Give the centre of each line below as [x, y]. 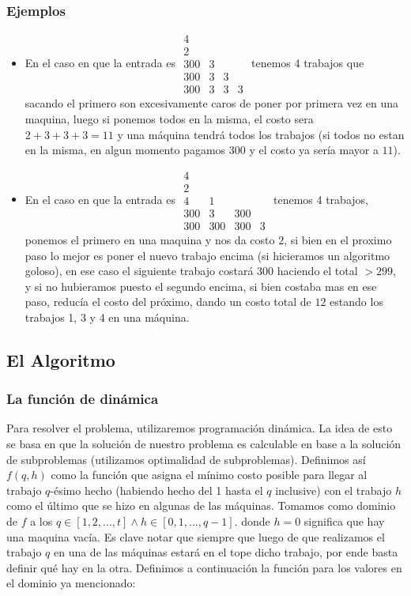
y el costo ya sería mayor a [314, 150]
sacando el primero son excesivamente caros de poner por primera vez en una [212, 103]
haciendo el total [317, 271]
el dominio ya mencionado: [71, 583]
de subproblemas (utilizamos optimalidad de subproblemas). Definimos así [186, 459]
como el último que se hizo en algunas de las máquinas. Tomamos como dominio [201, 505]
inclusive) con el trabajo [334, 490]
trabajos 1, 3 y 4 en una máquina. [107, 317]
